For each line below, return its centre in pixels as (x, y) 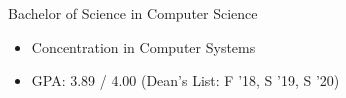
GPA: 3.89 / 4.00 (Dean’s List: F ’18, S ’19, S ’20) (185, 80)
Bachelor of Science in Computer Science (133, 13)
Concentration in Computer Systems (143, 46)
